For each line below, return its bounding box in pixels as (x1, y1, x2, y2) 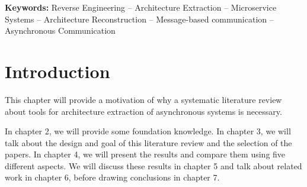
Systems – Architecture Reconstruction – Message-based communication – (5, 12, 274, 25)
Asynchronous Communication (5, 24, 116, 37)
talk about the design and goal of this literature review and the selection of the (5, 136, 292, 149)
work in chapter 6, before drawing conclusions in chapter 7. (5, 171, 220, 183)
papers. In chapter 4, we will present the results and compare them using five (5, 148, 286, 160)
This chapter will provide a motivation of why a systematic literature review (5, 93, 282, 105)
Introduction (5, 59, 110, 83)
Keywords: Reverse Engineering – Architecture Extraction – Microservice (5, 1, 277, 13)
